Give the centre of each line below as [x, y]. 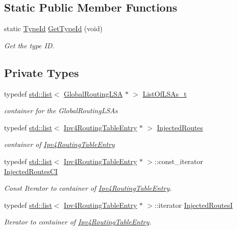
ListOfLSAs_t [165, 93]
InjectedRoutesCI [31, 171]
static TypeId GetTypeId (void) [53, 28]
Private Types [42, 72]
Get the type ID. [29, 45]
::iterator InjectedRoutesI [194, 205]
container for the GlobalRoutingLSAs [61, 110]
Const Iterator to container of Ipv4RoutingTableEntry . [88, 188]
